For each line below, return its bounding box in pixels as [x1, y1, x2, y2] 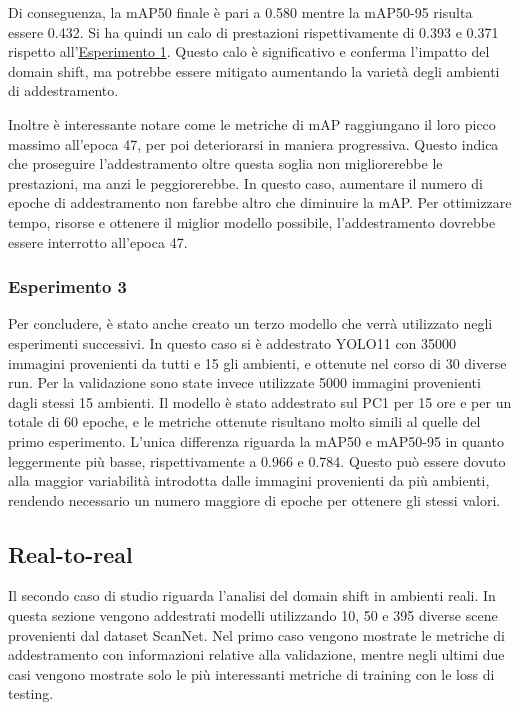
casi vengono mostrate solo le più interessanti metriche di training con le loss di [8, 663, 495, 684]
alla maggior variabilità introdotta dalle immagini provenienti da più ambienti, [8, 470, 490, 491]
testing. [8, 683, 54, 704]
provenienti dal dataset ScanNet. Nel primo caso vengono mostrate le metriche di [8, 624, 505, 645]
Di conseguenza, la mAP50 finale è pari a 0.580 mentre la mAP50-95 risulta [8, 2, 473, 22]
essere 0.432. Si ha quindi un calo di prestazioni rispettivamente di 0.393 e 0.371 [8, 21, 499, 42]
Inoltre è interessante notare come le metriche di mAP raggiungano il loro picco [8, 113, 496, 134]
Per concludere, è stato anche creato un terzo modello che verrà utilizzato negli [8, 313, 493, 334]
